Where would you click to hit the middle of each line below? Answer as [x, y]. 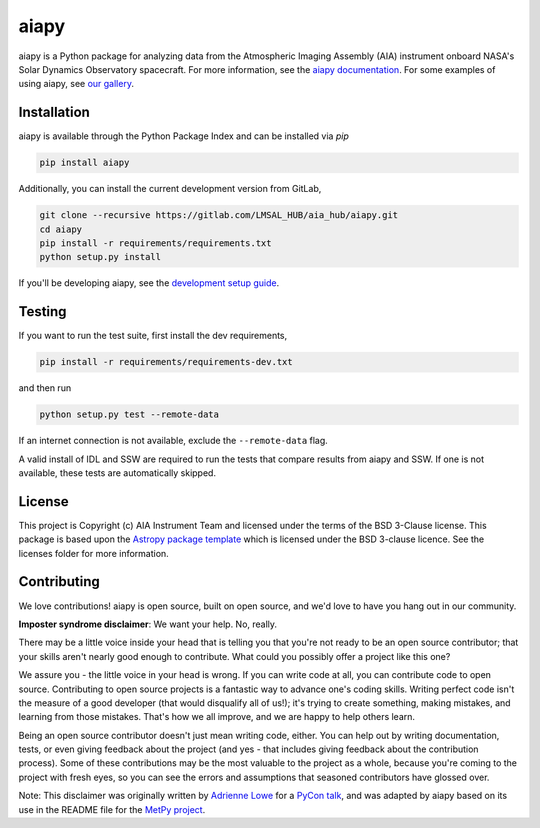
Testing [42, 311]
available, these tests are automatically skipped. [117, 472]
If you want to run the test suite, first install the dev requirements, [153, 336]
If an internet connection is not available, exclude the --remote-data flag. [173, 441]
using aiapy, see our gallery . [76, 84]
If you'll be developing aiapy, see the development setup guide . [149, 283]
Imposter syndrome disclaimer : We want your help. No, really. [148, 624]
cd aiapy [61, 229]
